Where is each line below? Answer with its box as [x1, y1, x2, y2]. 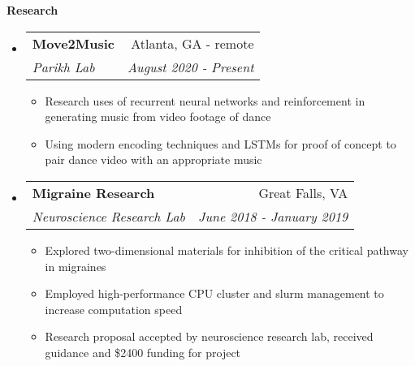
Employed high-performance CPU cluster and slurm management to [45, 285, 384, 302]
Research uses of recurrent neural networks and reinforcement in [45, 92, 365, 109]
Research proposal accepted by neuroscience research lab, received [45, 328, 374, 345]
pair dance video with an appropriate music [45, 151, 262, 168]
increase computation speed [45, 300, 183, 317]
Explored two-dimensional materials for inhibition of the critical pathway [45, 241, 409, 258]
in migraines [45, 257, 106, 274]
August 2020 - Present [128, 57, 254, 76]
